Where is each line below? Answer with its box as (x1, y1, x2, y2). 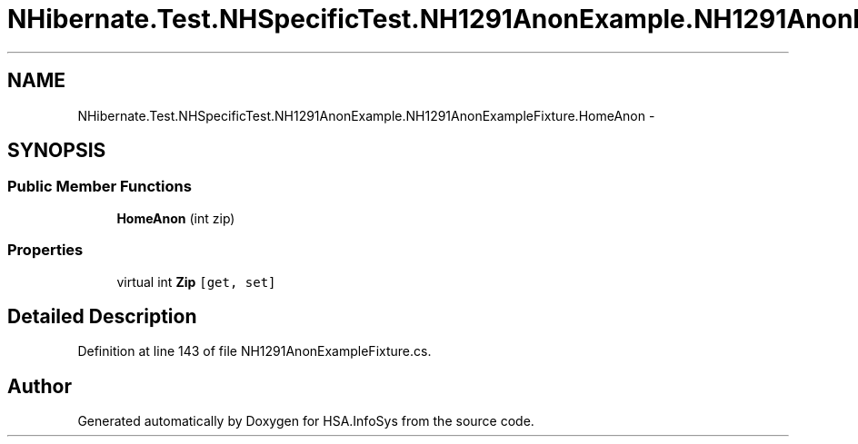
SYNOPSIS (7, 139, 106, 163)
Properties (7, 241, 84, 260)
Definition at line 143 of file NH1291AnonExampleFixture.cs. (77, 343, 432, 360)
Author (7, 374, 72, 398)
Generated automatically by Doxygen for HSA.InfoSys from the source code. (77, 413, 534, 429)
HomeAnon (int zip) (116, 210, 235, 226)
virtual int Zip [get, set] (116, 273, 276, 290)
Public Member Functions (7, 177, 192, 196)
